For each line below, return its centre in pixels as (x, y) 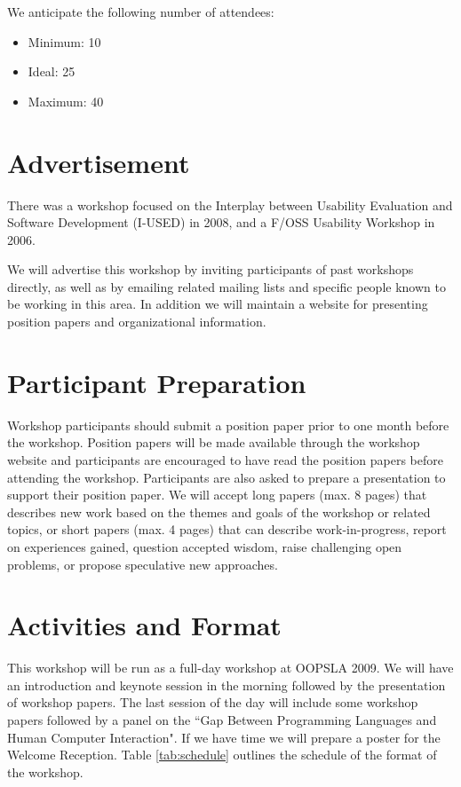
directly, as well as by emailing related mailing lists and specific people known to (227, 286)
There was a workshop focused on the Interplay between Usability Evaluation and (230, 205)
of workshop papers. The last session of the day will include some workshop (213, 702)
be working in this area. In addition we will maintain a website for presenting (218, 304)
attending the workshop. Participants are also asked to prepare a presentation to (227, 477)
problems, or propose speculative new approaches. (143, 564)
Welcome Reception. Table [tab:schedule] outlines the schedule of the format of (222, 755)
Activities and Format (144, 625)
